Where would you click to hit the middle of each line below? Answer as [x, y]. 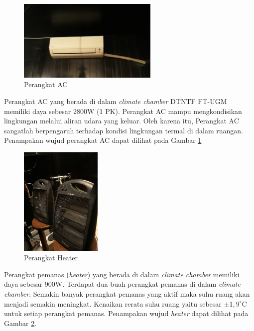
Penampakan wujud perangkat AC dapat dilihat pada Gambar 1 [103, 140]
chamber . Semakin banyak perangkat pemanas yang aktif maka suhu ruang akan [127, 294]
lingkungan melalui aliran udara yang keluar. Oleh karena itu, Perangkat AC [122, 121]
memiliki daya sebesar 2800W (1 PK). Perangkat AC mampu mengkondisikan [123, 111]
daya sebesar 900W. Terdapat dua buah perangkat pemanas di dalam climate [122, 284]
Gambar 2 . [20, 323]
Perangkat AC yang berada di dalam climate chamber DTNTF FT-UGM [116, 101]
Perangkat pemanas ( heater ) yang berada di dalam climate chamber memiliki [122, 274]
